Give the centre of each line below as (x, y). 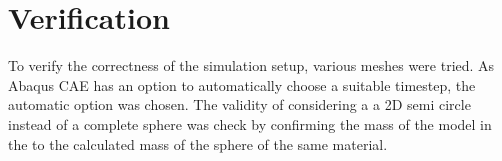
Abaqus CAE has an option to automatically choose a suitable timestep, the (242, 84)
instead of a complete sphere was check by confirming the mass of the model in (250, 123)
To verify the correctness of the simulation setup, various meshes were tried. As (251, 65)
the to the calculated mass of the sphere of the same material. (198, 143)
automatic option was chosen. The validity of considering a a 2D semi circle (239, 104)
